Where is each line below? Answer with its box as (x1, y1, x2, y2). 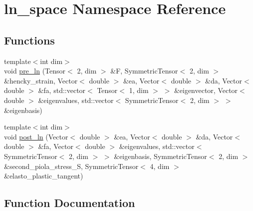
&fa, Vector (38, 141, 73, 151)
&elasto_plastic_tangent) (4, 170, 83, 181)
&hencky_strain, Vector (4, 75, 78, 85)
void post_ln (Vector (4, 131, 68, 141)
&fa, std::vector (38, 85, 86, 95)
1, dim (129, 85, 149, 95)
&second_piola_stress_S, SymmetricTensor (4, 160, 139, 171)
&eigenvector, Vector (174, 85, 238, 95)
